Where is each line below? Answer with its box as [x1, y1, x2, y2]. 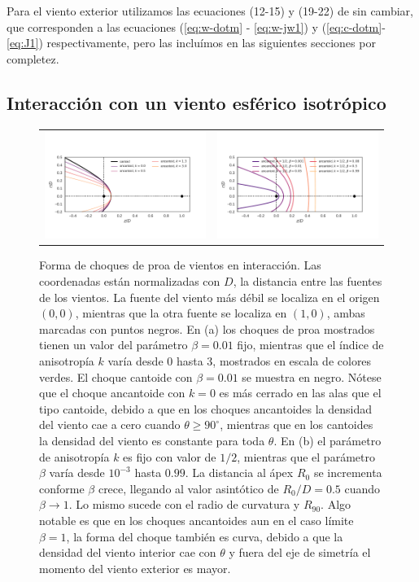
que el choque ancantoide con [39, 384, 185, 401]
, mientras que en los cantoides [220, 416, 373, 433]
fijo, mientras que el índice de [237, 336, 384, 353]
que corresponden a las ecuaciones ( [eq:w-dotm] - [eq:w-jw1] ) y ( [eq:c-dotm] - [7, 18, 386, 35]
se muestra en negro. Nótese [242, 368, 382, 385]
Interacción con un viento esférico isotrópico [7, 90, 386, 115]
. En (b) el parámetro [273, 431, 382, 449]
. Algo [321, 496, 351, 513]
